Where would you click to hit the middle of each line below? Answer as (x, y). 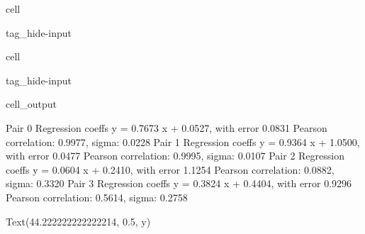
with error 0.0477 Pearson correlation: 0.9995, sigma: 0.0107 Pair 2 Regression (175, 156)
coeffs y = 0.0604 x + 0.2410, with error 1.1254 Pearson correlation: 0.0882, (170, 169)
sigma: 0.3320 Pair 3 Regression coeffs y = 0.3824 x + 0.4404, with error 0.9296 (179, 183)
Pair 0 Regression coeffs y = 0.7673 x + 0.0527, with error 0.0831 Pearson (167, 127)
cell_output (31, 104)
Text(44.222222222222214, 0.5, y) (78, 221)
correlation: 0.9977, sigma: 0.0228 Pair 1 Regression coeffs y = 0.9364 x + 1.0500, (183, 141)
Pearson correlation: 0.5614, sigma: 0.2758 (97, 197)
